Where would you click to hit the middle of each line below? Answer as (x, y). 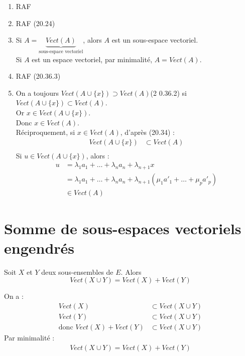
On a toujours (37, 93)
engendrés (39, 247)
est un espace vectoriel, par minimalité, (92, 59)
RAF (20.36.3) (38, 76)
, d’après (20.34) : (147, 132)
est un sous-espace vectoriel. (155, 40)
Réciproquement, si (45, 132)
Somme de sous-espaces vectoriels (123, 228)
